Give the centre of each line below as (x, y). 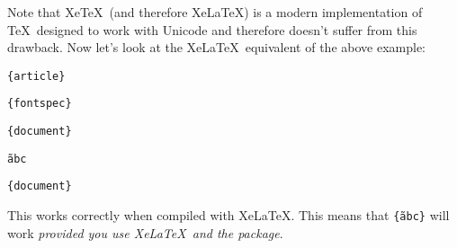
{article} (36, 76)
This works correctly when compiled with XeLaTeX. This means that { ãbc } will (228, 215)
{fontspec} (40, 104)
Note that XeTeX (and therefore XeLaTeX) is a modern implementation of (215, 12)
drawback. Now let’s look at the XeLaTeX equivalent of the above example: (216, 47)
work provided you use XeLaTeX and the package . (145, 232)
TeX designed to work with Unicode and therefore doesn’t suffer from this (212, 29)
